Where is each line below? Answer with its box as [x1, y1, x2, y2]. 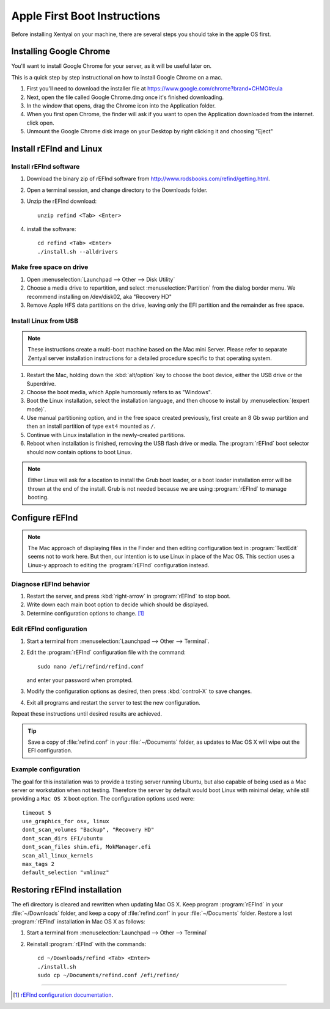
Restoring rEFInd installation [11, 885, 122, 895]
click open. [26, 119, 54, 127]
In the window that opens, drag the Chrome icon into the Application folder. [26, 102, 216, 109]
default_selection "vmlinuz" [22, 869, 109, 876]
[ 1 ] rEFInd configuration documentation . [13, 991, 114, 999]
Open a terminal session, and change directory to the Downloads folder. [26, 186, 208, 194]
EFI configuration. [28, 747, 73, 754]
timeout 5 [22, 809, 51, 816]
